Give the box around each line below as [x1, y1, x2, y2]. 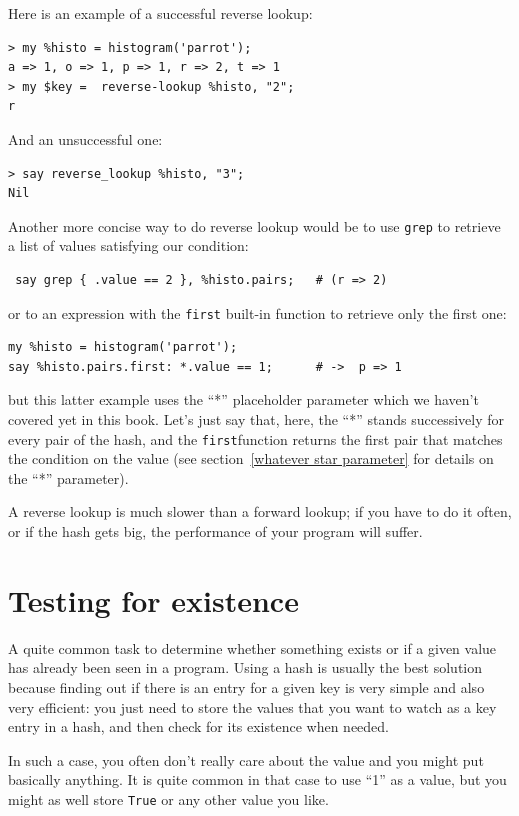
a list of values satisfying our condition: [8, 235, 249, 256]
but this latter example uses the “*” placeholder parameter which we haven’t [8, 389, 479, 410]
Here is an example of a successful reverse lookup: [8, 3, 313, 23]
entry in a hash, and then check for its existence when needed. [8, 716, 390, 737]
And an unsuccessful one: [8, 128, 163, 149]
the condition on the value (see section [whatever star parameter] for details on [8, 448, 494, 469]
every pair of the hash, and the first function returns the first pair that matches [8, 428, 503, 449]
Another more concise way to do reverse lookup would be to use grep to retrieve [8, 215, 501, 236]
